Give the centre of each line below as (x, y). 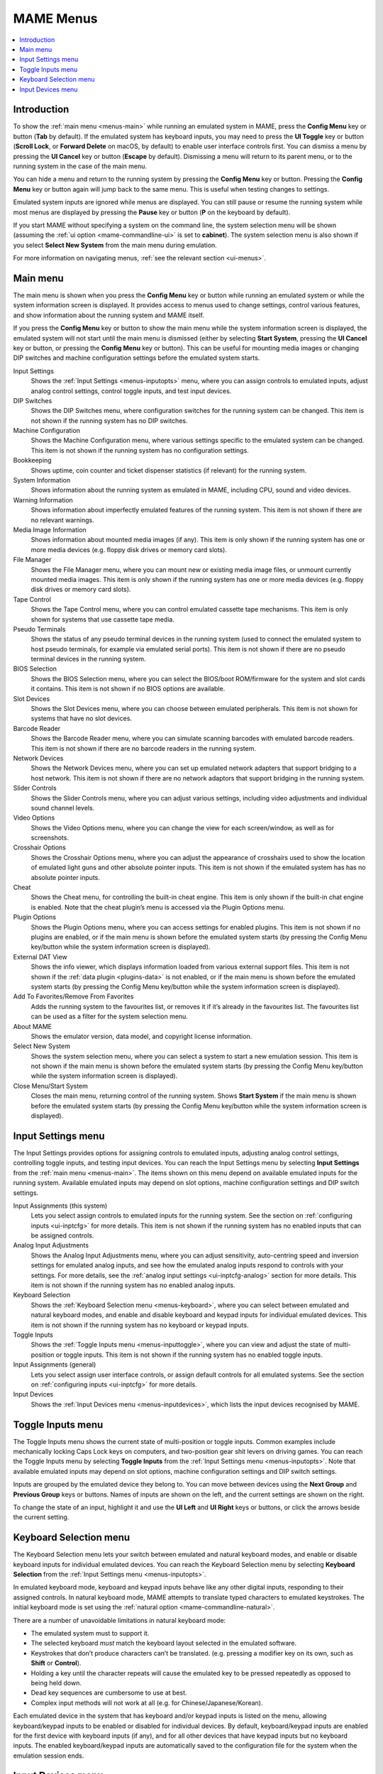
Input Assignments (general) (55, 1365)
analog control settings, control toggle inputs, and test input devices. (131, 391)
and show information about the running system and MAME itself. (109, 315)
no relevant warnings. (63, 520)
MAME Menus (56, 18)
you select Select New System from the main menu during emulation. (115, 245)
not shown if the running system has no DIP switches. (109, 420)
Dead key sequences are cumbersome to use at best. (109, 1693)
